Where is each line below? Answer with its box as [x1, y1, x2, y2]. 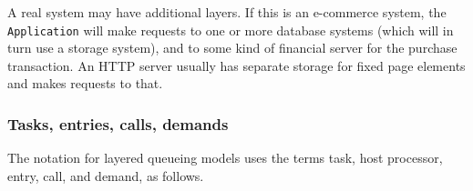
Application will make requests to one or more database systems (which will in [7, 20, 454, 39]
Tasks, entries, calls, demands [7, 112, 229, 135]
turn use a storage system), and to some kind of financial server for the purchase [7, 38, 458, 57]
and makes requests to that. [7, 74, 163, 93]
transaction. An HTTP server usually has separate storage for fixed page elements [7, 55, 466, 75]
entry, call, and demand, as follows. [7, 166, 204, 185]
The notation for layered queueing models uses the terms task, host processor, [7, 148, 443, 167]
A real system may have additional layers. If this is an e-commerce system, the [7, 3, 447, 21]
